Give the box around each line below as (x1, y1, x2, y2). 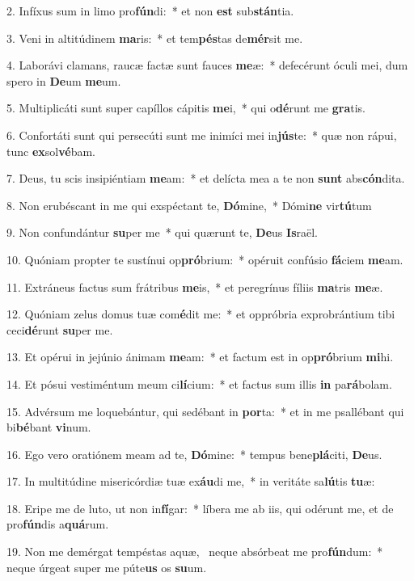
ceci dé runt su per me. (6, 321, 113, 338)
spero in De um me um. (6, 72, 121, 89)
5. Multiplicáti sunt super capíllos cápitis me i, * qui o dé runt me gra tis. (6, 99, 365, 116)
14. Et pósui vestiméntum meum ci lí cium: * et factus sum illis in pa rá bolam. (6, 375, 392, 392)
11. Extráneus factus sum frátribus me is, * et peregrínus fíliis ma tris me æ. (6, 278, 383, 295)
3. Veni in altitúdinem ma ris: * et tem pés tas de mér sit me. (6, 29, 303, 46)
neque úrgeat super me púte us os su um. (6, 558, 207, 575)
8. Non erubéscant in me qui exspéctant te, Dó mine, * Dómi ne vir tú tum (6, 196, 372, 213)
